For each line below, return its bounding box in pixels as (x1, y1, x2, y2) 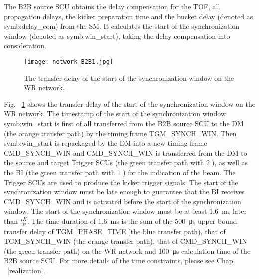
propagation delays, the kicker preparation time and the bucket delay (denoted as (4, 11, 253, 21)
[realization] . (7, 265, 45, 276)
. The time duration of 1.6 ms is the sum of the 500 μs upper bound (27, 215, 237, 226)
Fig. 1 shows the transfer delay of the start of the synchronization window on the (4, 98, 255, 109)
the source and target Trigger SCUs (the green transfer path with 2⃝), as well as (4, 157, 248, 168)
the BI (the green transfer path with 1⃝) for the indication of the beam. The (4, 167, 236, 177)
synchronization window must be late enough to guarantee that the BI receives (4, 186, 245, 197)
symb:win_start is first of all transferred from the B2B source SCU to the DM (4, 118, 244, 128)
